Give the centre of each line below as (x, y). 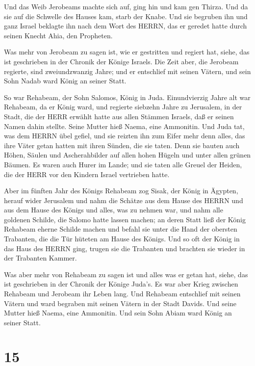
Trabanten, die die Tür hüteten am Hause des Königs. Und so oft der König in (122, 239)
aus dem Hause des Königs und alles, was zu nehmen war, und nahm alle (114, 210)
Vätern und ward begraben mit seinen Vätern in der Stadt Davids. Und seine (120, 303)
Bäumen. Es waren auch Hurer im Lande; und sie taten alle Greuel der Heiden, (123, 164)
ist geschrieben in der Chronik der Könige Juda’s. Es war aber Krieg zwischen (121, 284)
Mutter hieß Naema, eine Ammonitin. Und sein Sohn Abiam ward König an (118, 313)
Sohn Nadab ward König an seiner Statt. (65, 81)
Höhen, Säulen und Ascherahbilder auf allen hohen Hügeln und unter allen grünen (127, 155)
